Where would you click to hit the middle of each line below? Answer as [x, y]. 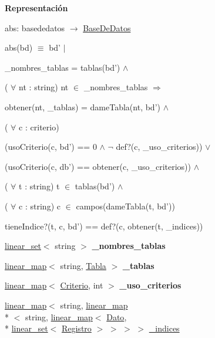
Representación [36, 8]
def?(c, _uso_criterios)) [159, 147]
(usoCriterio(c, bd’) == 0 [51, 147]
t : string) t [39, 186]
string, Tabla [83, 265]
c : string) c [40, 206]
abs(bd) [19, 47]
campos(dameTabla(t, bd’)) [125, 206]
